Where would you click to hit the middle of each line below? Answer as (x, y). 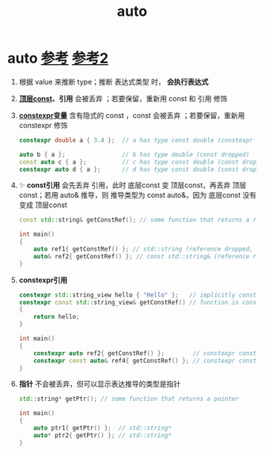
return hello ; (57, 317)
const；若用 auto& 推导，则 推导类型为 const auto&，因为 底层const (130, 195)
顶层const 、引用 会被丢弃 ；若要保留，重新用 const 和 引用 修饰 (123, 98)
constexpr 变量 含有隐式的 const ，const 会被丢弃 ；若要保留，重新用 (132, 115)
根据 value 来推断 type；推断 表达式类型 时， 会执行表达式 (114, 81)
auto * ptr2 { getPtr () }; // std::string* (102, 435)
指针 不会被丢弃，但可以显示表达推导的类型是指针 (100, 384)
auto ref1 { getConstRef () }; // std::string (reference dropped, (144, 249)
